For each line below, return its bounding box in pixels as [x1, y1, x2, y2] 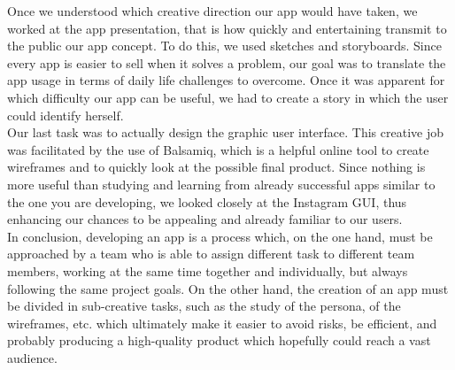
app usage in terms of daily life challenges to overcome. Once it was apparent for [7, 71, 445, 89]
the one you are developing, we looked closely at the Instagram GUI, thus [7, 192, 407, 211]
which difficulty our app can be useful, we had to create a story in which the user [7, 88, 449, 106]
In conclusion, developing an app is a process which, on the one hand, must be [7, 227, 433, 245]
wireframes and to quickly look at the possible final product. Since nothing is [7, 158, 426, 176]
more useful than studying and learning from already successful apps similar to [7, 174, 436, 193]
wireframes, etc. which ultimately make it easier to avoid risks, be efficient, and [7, 313, 437, 332]
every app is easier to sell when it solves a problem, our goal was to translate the [7, 53, 446, 72]
